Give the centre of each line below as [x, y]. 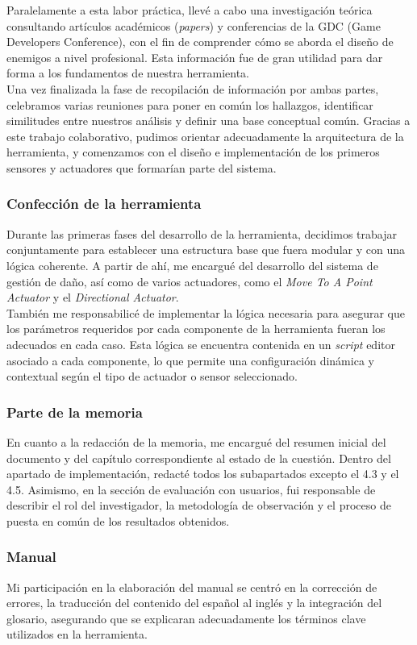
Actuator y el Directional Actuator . [93, 297]
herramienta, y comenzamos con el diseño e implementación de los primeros [193, 152]
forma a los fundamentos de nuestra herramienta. [128, 73]
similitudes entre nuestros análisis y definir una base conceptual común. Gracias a [208, 121]
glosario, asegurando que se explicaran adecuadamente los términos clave [186, 618]
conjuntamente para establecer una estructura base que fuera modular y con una [206, 250]
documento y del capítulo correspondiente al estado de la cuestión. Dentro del [199, 458]
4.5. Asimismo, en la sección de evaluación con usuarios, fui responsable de [191, 489]
